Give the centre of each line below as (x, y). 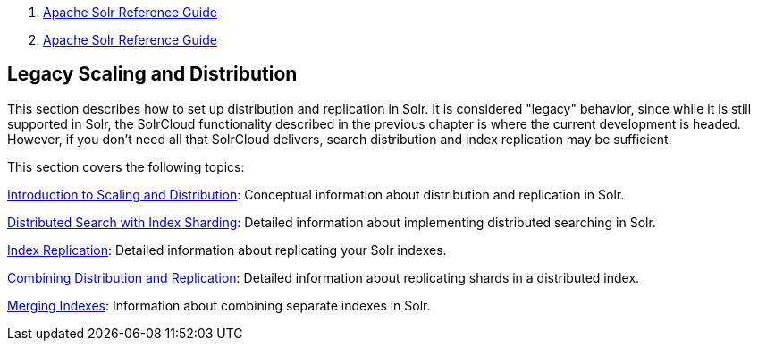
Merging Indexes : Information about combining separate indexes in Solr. (219, 305)
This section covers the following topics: (126, 166)
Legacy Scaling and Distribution (152, 74)
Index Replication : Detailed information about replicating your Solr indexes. (227, 250)
